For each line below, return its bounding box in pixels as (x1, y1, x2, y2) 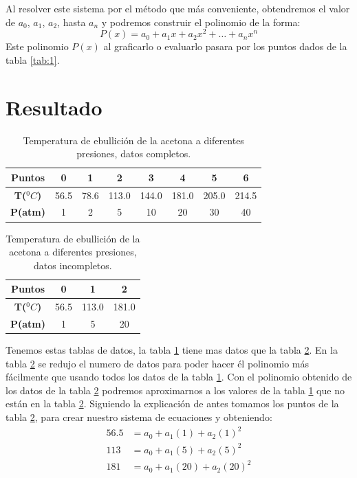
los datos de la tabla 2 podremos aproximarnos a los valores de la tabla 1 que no (6, 383, 345, 397)
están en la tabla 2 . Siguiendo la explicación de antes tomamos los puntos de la (6, 396, 339, 411)
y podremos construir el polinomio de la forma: (101, 14, 301, 29)
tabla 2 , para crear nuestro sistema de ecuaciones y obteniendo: (6, 410, 272, 424)
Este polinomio (6, 39, 69, 54)
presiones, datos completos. (76, 146, 191, 161)
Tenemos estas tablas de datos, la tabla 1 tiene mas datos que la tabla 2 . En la (6, 343, 338, 357)
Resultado (6, 93, 102, 121)
